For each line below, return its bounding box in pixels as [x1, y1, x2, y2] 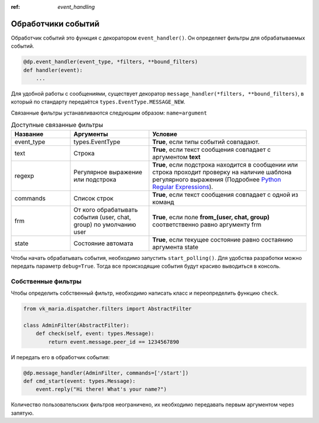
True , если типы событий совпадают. [152, 138, 260, 146]
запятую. [11, 409, 34, 417]
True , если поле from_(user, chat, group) [152, 213, 270, 221]
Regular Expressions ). [152, 183, 213, 191]
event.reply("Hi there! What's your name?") [35, 386, 167, 393]
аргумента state [152, 243, 199, 251]
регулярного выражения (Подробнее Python [152, 175, 281, 183]
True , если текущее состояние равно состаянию [152, 235, 294, 243]
